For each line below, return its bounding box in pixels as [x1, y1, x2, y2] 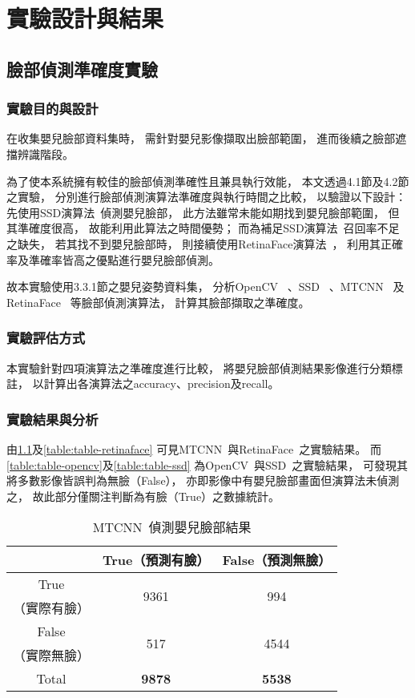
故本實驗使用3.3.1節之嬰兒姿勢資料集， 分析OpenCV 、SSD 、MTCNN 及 [6, 278, 405, 295]
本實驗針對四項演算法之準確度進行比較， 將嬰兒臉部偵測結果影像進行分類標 [6, 359, 403, 376]
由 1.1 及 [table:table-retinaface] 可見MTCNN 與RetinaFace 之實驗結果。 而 [6, 440, 381, 457]
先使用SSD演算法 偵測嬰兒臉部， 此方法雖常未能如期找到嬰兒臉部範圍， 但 [6, 204, 400, 220]
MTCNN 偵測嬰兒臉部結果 [92, 518, 252, 537]
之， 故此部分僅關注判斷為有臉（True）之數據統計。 [6, 487, 280, 504]
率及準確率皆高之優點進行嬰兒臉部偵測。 [6, 251, 220, 268]
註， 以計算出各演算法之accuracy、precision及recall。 [6, 375, 280, 392]
